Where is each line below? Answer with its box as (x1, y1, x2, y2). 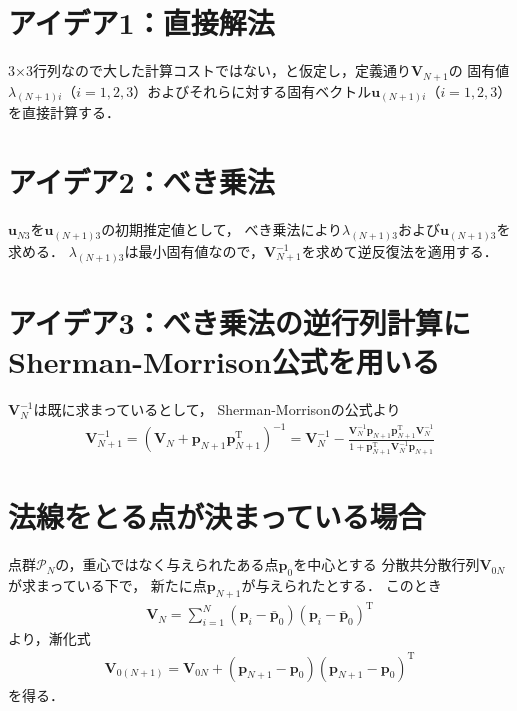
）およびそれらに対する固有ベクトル (133, 80, 372, 101)
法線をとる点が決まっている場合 (8, 496, 426, 537)
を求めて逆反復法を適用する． (301, 241, 498, 262)
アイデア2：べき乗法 (8, 161, 275, 202)
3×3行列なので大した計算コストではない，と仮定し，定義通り (8, 60, 411, 81)
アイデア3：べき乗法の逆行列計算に (8, 302, 471, 343)
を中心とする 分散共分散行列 (293, 554, 480, 575)
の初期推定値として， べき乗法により (101, 219, 343, 240)
